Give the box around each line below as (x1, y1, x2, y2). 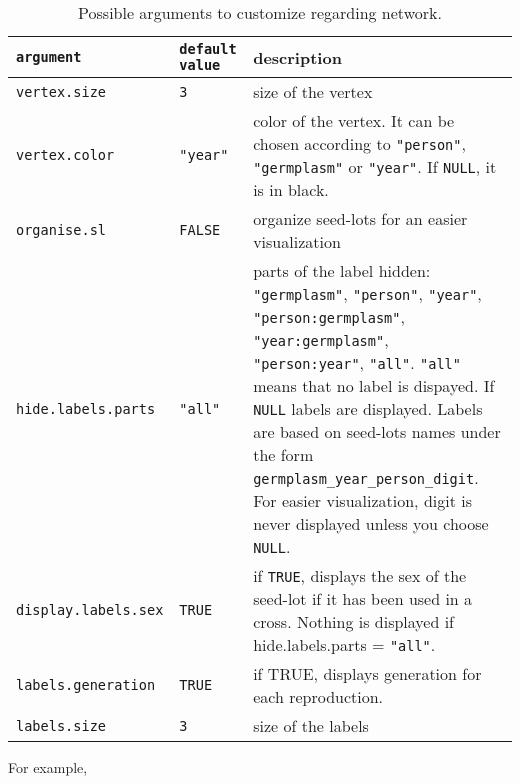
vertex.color (16, 147, 115, 163)
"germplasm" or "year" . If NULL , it (253, 155, 497, 178)
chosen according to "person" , (253, 132, 466, 155)
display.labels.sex (16, 602, 164, 618)
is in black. (253, 178, 329, 201)
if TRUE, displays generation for (253, 662, 482, 685)
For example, (8, 757, 88, 777)
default (179, 41, 237, 57)
